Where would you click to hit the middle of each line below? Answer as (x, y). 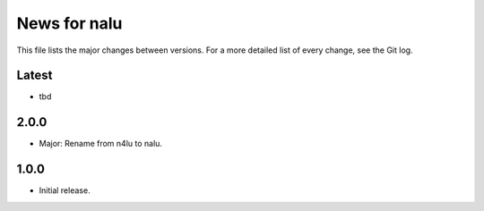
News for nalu (69, 23)
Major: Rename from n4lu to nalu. (101, 144)
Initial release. (65, 190)
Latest (35, 76)
